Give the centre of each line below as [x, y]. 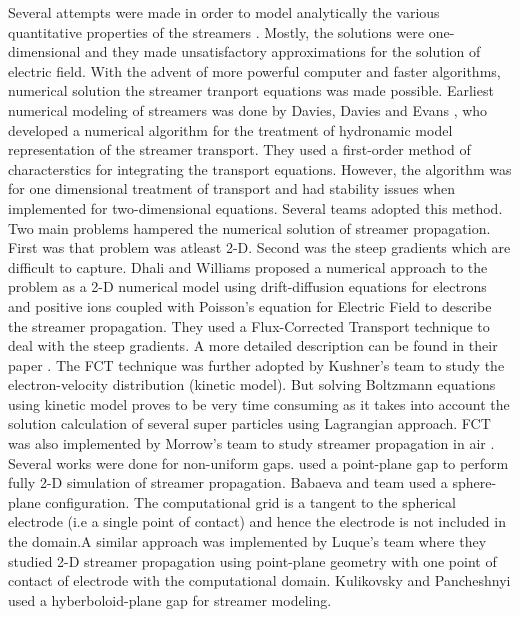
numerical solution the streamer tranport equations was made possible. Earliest [251, 90]
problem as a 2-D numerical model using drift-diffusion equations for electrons [247, 286]
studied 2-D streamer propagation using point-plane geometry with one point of [252, 560]
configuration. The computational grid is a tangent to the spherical [250, 501]
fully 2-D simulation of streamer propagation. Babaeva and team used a [228, 482]
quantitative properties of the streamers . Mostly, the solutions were [216, 31]
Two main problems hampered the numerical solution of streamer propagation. [249, 227]
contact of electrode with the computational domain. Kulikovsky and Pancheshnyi [259, 580]
